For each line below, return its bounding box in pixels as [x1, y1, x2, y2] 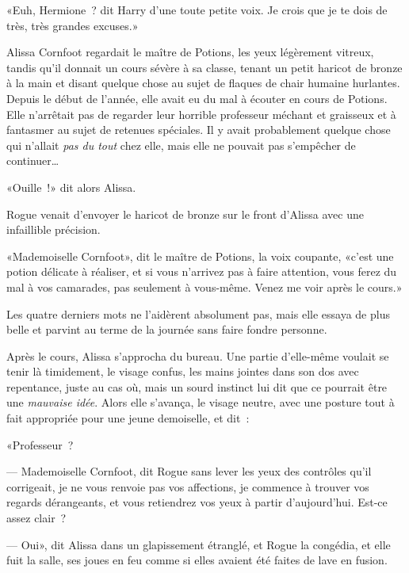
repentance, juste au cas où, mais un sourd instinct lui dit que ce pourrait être [6, 378, 388, 395]
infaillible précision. [6, 221, 101, 238]
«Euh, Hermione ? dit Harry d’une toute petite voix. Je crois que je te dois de [6, 2, 388, 17]
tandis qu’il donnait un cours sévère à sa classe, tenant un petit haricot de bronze [6, 59, 403, 75]
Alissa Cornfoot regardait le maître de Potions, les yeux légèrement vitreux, [6, 44, 374, 60]
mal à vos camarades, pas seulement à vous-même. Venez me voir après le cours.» [6, 278, 403, 295]
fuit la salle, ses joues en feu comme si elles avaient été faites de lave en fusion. [6, 552, 388, 568]
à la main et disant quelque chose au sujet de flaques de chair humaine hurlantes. [6, 74, 400, 91]
